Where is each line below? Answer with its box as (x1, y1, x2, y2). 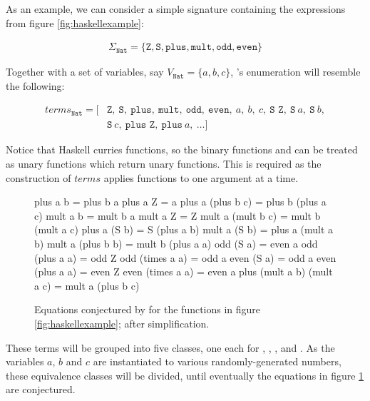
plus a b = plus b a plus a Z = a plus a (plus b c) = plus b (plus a (34, 194, 327, 209)
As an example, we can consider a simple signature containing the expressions (6, 1, 346, 16)
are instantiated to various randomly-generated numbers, (93, 354, 341, 369)
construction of (6, 170, 71, 185)
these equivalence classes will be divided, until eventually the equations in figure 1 (6, 367, 364, 382)
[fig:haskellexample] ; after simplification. (34, 316, 210, 330)
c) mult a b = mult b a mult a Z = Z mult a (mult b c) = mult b (34, 208, 321, 223)
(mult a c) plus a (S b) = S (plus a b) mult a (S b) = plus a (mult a (34, 222, 334, 237)
